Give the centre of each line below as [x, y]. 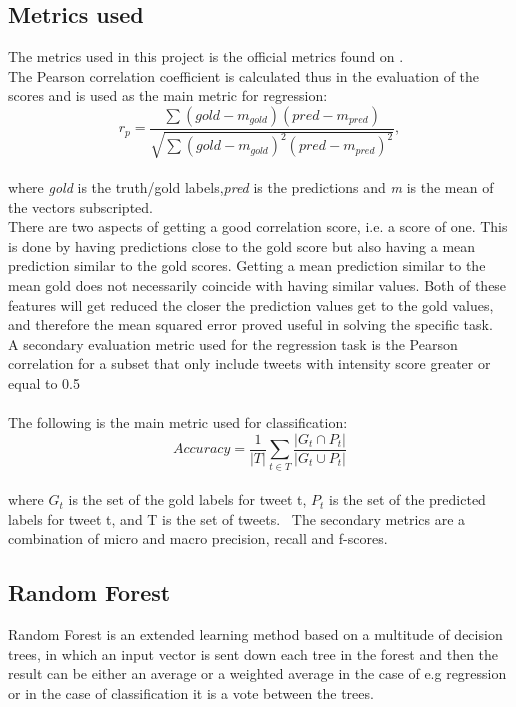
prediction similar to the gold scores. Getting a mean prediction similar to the [247, 265]
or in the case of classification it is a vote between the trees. [191, 692]
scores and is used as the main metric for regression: [168, 95]
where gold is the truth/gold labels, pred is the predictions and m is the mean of [251, 187]
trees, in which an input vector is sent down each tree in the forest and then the [253, 653]
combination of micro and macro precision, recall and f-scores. [198, 538]
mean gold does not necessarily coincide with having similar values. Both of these [257, 284]
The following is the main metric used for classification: [178, 422]
